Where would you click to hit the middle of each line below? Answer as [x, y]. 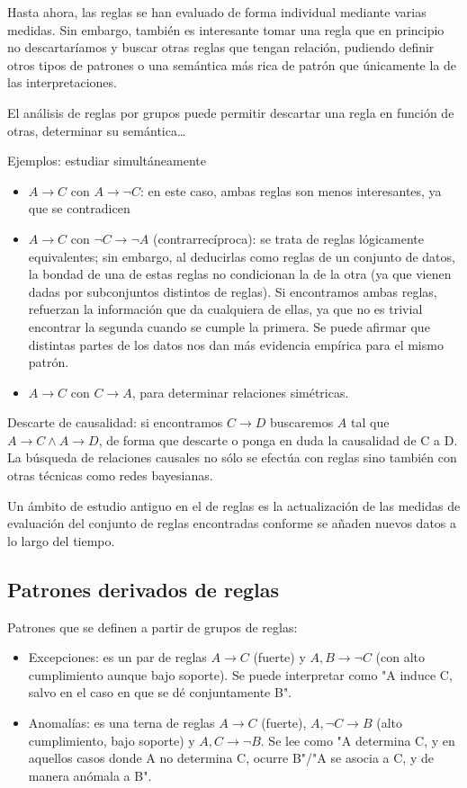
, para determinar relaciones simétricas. [240, 392]
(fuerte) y [279, 657]
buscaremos [302, 422]
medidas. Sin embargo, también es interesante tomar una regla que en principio [226, 29]
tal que [370, 422]
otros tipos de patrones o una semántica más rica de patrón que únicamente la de [232, 64]
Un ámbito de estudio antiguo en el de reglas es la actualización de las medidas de [234, 505]
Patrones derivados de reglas [143, 589]
